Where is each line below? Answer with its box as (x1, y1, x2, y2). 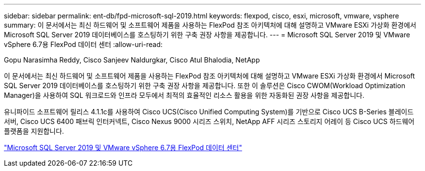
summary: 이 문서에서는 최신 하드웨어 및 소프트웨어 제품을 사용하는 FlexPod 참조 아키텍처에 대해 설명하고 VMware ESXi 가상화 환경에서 (4, 21, 416, 29)
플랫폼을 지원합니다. (4, 127, 64, 135)
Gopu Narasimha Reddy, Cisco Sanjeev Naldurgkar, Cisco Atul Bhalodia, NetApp (4, 56, 260, 64)
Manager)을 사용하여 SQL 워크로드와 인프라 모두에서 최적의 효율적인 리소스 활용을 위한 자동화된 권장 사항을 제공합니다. (4, 91, 365, 99)
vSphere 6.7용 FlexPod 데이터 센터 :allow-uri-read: (4, 40, 163, 48)
